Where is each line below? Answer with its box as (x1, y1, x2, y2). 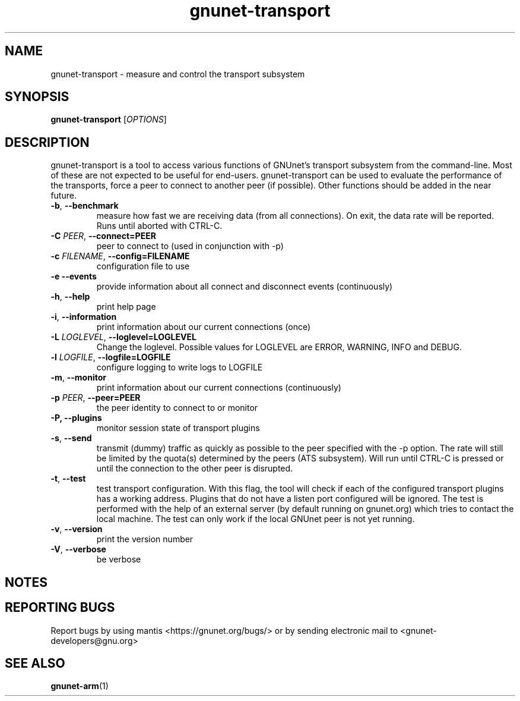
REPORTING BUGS (5, 600, 115, 615)
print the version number (96, 534, 194, 545)
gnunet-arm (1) (50, 681, 109, 691)
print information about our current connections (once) (96, 322, 311, 332)
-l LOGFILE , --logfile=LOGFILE (50, 352, 171, 363)
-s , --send (50, 433, 92, 444)
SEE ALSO (5, 655, 65, 671)
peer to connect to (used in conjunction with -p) (96, 241, 284, 252)
